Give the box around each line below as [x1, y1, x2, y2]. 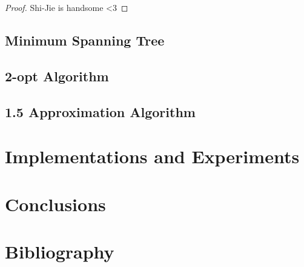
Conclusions [5, 191, 106, 216]
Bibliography [5, 238, 114, 263]
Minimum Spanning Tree [5, 30, 165, 49]
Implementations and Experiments [5, 144, 300, 169]
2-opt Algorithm [5, 66, 109, 85]
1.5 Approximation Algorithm [5, 102, 196, 121]
